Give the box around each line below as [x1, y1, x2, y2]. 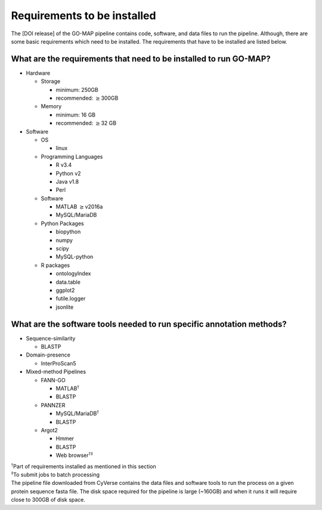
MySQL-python [55, 253, 94, 260]
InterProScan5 [41, 360, 77, 367]
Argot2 [41, 426, 58, 434]
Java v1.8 [55, 178, 79, 185]
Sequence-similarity [26, 334, 76, 342]
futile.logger [55, 295, 86, 302]
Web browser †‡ [55, 451, 93, 459]
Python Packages [41, 220, 84, 227]
